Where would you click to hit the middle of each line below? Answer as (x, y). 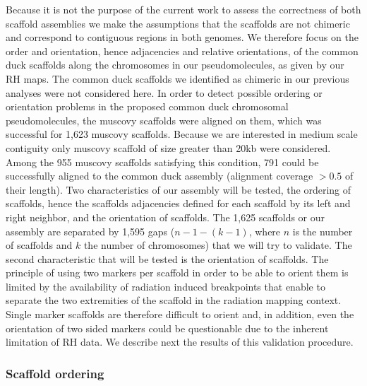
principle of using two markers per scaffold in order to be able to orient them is (177, 273)
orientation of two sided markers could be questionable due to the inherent (167, 328)
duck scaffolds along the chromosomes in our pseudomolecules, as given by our (175, 65)
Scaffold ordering (55, 373)
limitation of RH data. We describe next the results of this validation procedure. (180, 342)
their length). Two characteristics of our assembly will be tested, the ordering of (179, 189)
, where (265, 231)
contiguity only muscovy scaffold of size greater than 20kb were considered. (168, 147)
